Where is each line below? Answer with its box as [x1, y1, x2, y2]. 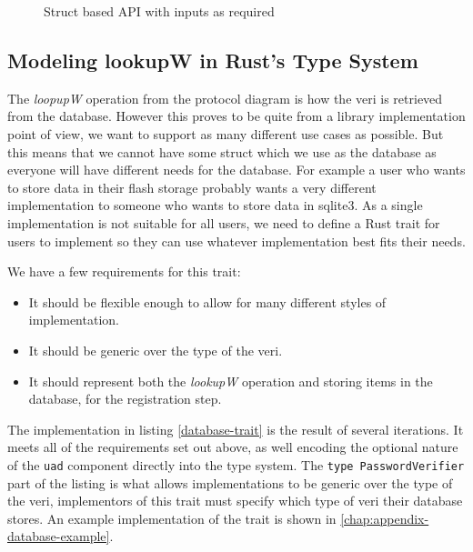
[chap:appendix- [340, 508, 429, 527]
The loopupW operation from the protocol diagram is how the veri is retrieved [7, 88, 443, 107]
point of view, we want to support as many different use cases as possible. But [7, 124, 444, 143]
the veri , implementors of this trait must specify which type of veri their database [7, 491, 463, 510]
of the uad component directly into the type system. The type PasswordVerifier [7, 455, 465, 474]
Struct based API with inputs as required [44, 2, 275, 20]
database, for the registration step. [28, 389, 222, 408]
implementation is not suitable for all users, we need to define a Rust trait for [7, 213, 440, 232]
